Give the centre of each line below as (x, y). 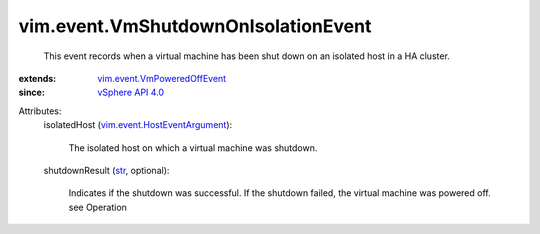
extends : (37, 78)
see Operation (97, 207)
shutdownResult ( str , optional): (106, 170)
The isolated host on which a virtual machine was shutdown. (193, 147)
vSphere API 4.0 (131, 92)
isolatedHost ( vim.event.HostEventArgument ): (138, 125)
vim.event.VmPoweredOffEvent (162, 78)
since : (31, 92)
